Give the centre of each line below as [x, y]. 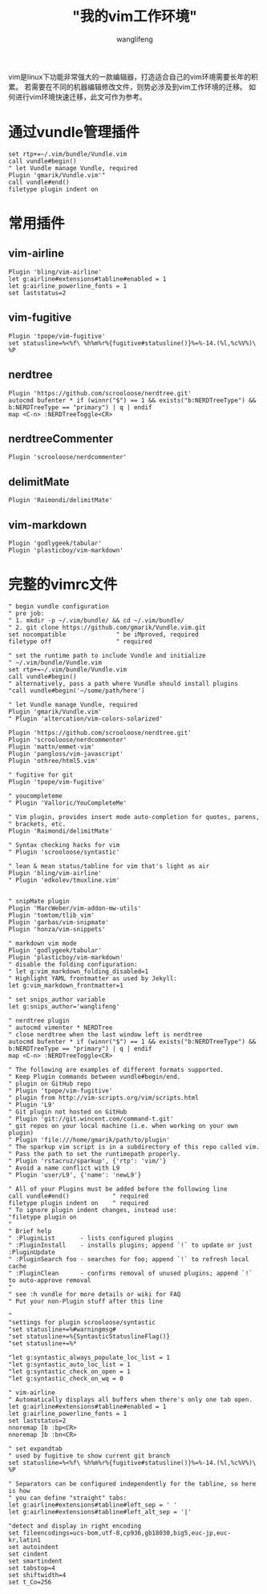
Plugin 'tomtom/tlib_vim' [51, 915]
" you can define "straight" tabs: [68, 1498]
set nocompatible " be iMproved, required [103, 635]
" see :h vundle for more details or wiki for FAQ [95, 1294]
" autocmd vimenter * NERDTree [61, 1028]
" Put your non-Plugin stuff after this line [85, 1301]
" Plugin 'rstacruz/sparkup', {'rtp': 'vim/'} [87, 1161]
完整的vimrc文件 [63, 584]
